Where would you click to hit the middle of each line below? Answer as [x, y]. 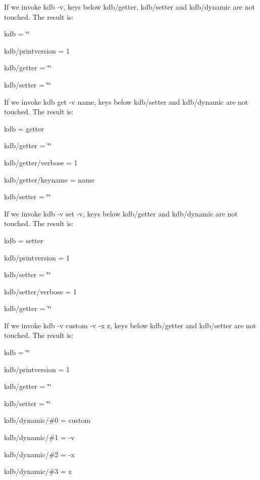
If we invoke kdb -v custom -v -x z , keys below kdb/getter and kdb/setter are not [130, 325]
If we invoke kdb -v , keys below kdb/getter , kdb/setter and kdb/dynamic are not [129, 7]
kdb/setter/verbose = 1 [41, 291]
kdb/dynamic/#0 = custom [47, 420]
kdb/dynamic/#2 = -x [39, 454]
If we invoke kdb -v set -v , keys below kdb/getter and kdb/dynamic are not [121, 213]
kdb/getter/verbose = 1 [41, 162]
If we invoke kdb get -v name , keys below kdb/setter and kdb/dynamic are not [126, 101]
